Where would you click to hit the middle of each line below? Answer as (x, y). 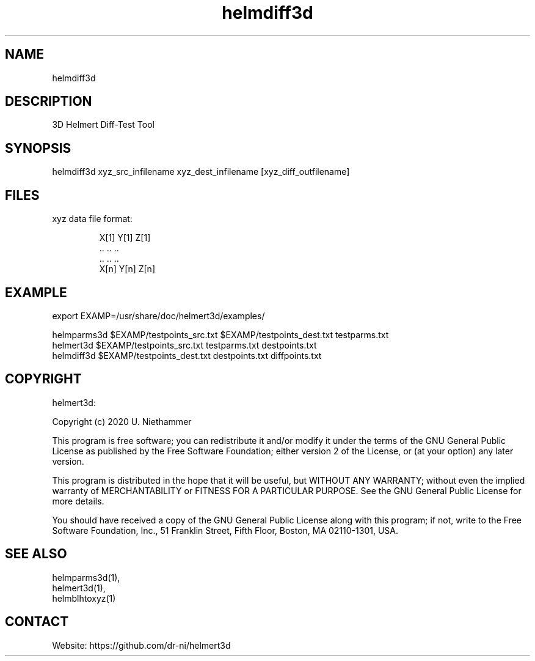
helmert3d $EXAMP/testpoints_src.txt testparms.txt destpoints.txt (184, 345)
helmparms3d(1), (86, 577)
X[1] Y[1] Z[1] (125, 238)
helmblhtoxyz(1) (84, 598)
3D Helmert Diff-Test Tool (103, 125)
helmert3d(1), (79, 588)
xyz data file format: (92, 219)
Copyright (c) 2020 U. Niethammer (122, 421)
